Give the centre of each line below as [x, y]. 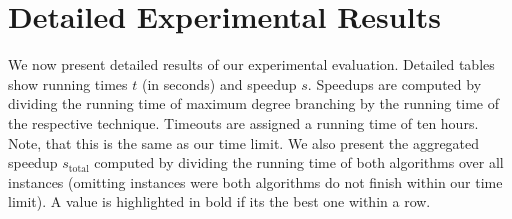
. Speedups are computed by [394, 83]
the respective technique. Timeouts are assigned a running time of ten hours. [243, 122]
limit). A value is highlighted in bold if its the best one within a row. [219, 201]
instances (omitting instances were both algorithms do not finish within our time [255, 181]
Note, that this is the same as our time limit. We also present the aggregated [244, 142]
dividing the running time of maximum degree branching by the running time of [253, 103]
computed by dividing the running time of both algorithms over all [299, 162]
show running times [68, 83]
